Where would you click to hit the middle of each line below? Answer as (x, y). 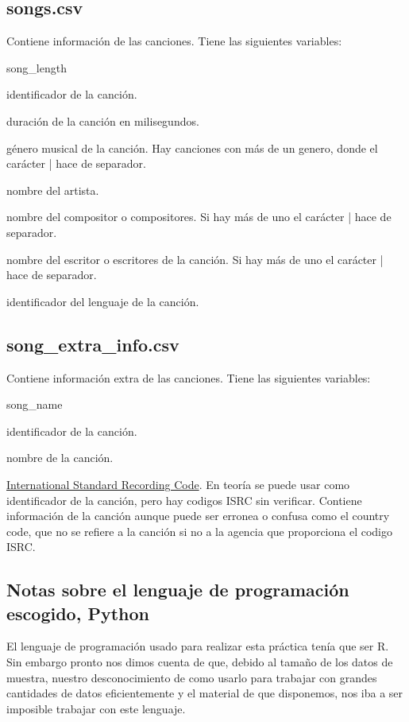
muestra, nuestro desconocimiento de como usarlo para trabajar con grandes (192, 677)
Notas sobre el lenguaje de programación (178, 590)
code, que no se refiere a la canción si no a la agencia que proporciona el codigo (199, 531)
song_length (37, 67)
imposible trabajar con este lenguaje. (96, 708)
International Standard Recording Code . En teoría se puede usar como (178, 484)
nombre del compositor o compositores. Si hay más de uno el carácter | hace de (199, 217)
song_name (35, 404)
